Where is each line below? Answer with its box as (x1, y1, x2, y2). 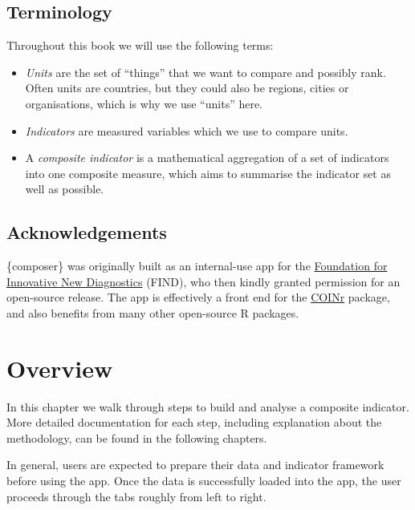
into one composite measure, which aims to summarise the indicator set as (25, 164, 391, 181)
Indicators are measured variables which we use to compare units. (25, 122, 348, 139)
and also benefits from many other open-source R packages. (6, 304, 299, 321)
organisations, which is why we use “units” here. (25, 95, 263, 111)
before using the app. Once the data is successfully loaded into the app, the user (6, 472, 401, 489)
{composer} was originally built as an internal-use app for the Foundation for (6, 257, 388, 274)
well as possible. (25, 180, 104, 197)
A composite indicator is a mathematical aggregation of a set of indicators (25, 149, 389, 166)
